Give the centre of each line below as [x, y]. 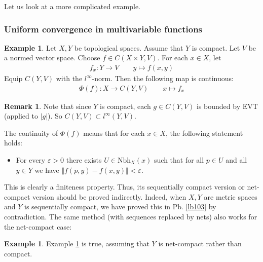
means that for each [114, 133]
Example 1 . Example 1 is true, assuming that [77, 244]
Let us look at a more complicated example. [72, 6]
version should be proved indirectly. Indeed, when [109, 196]
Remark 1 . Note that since [48, 106]
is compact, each [125, 106]
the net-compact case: [38, 226]
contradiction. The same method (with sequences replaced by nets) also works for [131, 216]
